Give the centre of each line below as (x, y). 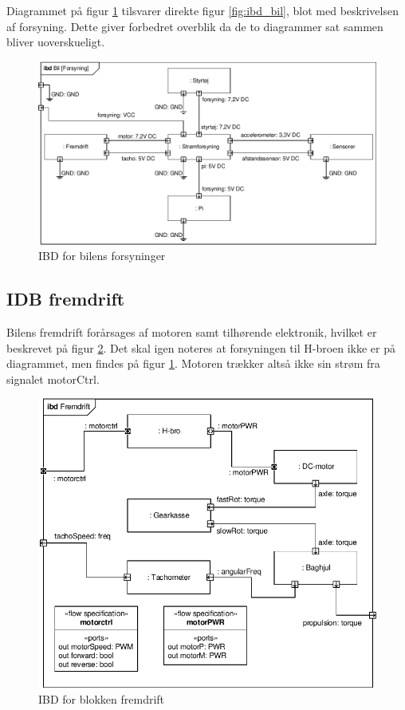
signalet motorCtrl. (53, 379)
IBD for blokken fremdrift (102, 699)
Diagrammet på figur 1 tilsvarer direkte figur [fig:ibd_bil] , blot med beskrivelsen (202, 10)
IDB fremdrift (66, 299)
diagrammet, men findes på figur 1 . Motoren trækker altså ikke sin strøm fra (193, 363)
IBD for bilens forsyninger (102, 256)
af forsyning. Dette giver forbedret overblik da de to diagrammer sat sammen (195, 26)
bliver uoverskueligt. (56, 42)
